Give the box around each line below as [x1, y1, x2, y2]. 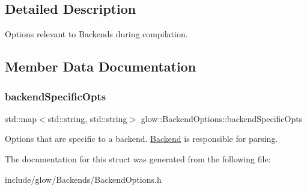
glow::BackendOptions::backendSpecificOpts [141, 112, 303, 124]
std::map [5, 112, 37, 124]
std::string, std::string [47, 112, 127, 124]
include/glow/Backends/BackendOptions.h [5, 173, 162, 185]
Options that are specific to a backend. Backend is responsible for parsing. [5, 132, 278, 145]
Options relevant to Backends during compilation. [5, 28, 188, 40]
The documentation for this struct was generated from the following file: [5, 152, 271, 165]
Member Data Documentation [5, 57, 196, 76]
